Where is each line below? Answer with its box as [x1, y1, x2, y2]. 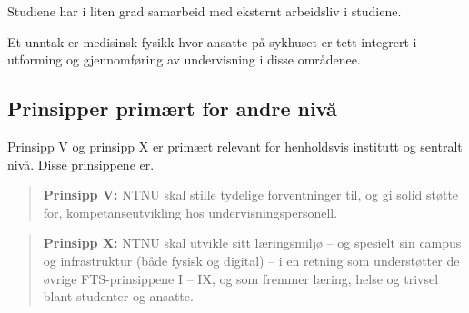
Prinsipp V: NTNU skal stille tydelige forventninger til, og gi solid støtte [43, 185, 459, 204]
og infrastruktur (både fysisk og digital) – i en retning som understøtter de [43, 250, 460, 269]
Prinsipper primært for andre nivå [7, 94, 337, 122]
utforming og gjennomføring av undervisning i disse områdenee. [7, 50, 361, 69]
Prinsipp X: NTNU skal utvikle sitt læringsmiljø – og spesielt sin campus [43, 233, 462, 252]
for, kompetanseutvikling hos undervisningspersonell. [43, 202, 338, 221]
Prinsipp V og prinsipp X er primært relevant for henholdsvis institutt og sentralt [7, 136, 463, 155]
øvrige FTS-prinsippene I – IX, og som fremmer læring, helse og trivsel [43, 269, 439, 288]
